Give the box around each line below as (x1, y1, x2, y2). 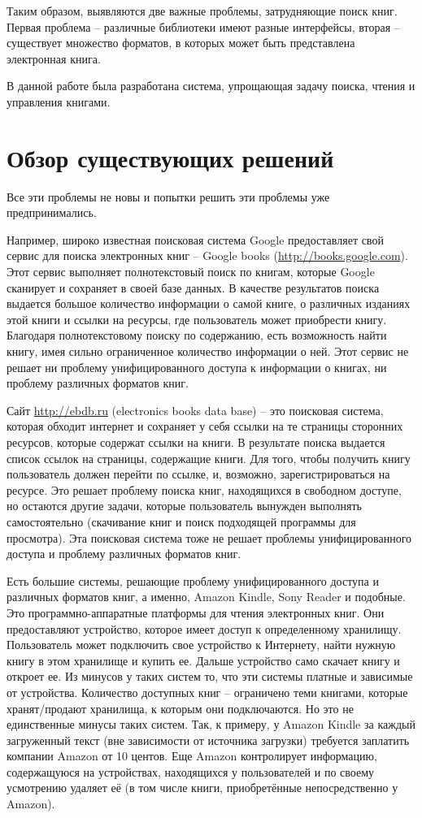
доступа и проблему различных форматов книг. (7, 545, 241, 562)
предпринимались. (7, 204, 97, 221)
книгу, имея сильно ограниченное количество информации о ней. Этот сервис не (7, 343, 409, 360)
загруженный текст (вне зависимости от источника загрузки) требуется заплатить (7, 731, 410, 748)
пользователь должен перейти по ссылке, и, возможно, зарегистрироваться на (7, 465, 390, 483)
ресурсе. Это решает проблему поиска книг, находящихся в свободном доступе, (7, 481, 402, 498)
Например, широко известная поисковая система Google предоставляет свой (7, 231, 384, 248)
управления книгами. (7, 93, 111, 110)
